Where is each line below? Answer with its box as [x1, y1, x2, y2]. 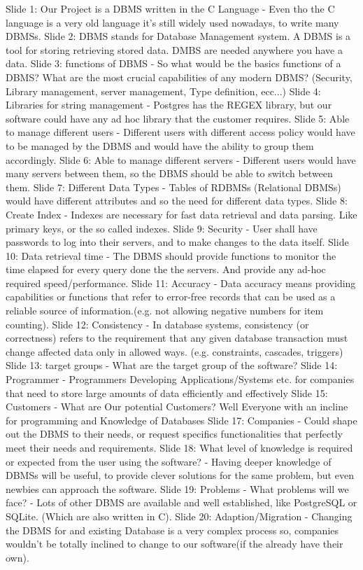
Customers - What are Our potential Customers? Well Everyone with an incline [6, 399, 348, 414]
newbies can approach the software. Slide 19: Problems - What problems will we [6, 481, 349, 496]
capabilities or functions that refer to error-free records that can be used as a [6, 289, 336, 304]
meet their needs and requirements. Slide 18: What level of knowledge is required [6, 440, 353, 454]
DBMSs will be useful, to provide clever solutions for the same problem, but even [6, 468, 354, 482]
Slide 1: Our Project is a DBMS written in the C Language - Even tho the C [6, 1, 335, 15]
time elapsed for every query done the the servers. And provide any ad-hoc [6, 262, 326, 277]
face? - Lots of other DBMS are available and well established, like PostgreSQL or [6, 495, 357, 510]
